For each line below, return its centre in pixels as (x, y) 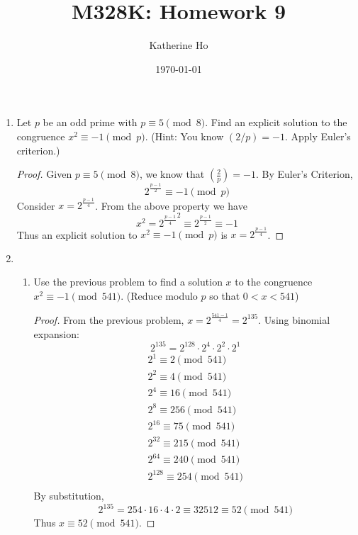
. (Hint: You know (184, 136)
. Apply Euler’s (318, 136)
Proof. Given (44, 174)
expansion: (56, 333)
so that (225, 296)
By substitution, (69, 495)
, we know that (172, 174)
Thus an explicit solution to (77, 234)
